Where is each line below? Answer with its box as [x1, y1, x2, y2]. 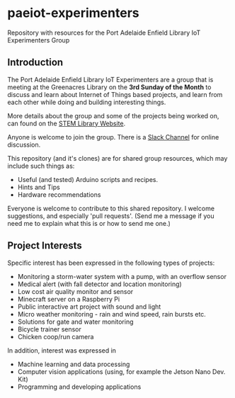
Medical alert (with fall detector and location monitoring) [17, 280, 182, 288]
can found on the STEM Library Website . [7, 119, 126, 127]
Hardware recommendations [17, 190, 101, 199]
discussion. [7, 140, 41, 149]
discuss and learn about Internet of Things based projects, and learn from [7, 90, 223, 98]
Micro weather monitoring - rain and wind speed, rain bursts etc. [17, 309, 207, 318]
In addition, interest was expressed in [7, 346, 117, 355]
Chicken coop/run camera [17, 332, 94, 341]
